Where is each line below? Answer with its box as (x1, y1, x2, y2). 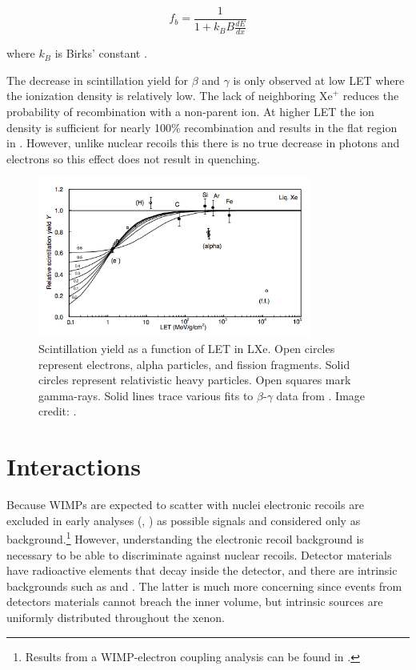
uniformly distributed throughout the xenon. (6, 609, 225, 626)
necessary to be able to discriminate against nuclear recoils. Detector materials (6, 546, 392, 563)
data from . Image (276, 387, 366, 403)
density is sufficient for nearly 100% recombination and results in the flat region (6, 118, 398, 135)
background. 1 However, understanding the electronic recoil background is (6, 528, 364, 548)
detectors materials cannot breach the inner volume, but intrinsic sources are (6, 593, 383, 610)
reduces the (342, 87, 399, 104)
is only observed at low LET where (233, 71, 405, 88)
